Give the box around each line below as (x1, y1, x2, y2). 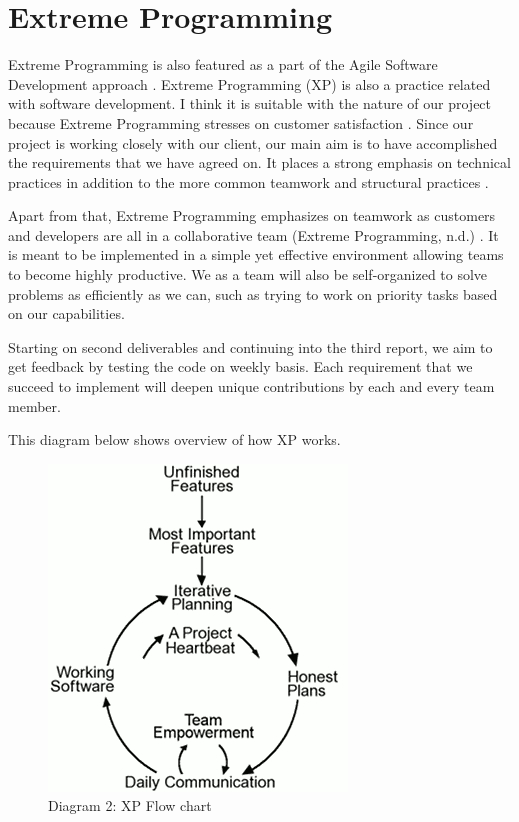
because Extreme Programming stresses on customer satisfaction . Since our (8, 112, 474, 133)
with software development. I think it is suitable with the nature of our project (8, 93, 492, 114)
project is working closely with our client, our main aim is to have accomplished (8, 132, 498, 153)
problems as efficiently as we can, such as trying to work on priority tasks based (8, 283, 498, 304)
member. (8, 395, 61, 416)
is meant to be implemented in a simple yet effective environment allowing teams (8, 244, 504, 265)
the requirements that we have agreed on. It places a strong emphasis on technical (8, 152, 511, 173)
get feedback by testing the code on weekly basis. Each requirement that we (8, 356, 473, 377)
